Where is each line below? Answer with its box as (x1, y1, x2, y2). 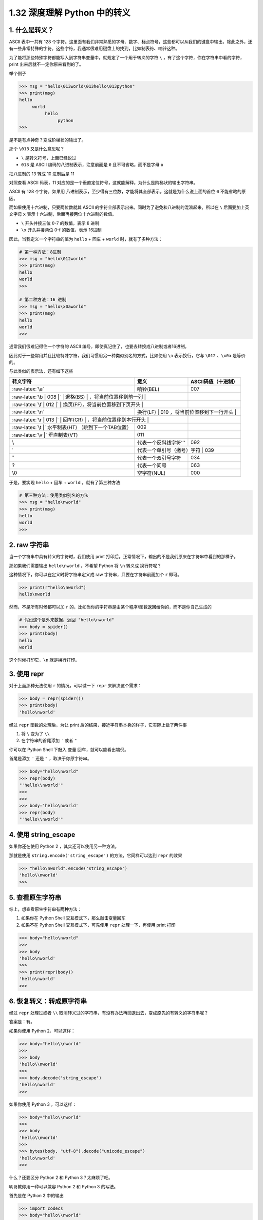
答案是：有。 (9, 1019, 35, 1025)
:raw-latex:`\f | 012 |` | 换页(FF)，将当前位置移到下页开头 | (12, 401, 144, 407)
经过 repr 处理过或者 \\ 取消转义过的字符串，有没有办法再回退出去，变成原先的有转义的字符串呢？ (9, 1010, 209, 1016)
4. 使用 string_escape (9, 831, 75, 839)
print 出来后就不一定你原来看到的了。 (9, 61, 84, 67)
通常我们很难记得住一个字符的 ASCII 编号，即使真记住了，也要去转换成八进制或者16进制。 (9, 344, 189, 349)
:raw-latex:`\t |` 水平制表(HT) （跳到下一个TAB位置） (12, 424, 132, 430)
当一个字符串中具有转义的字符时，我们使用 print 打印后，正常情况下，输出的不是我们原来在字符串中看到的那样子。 (9, 554, 239, 560)
